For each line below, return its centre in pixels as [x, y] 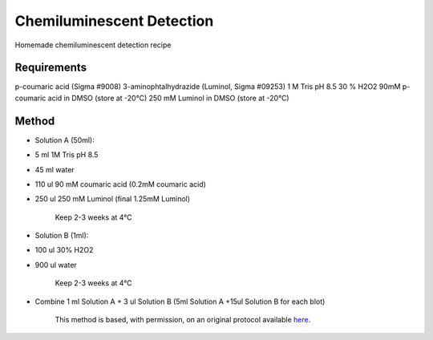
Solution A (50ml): [65, 140]
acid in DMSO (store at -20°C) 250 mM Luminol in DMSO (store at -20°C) [168, 98]
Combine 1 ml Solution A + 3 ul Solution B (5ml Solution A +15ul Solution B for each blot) [180, 302]
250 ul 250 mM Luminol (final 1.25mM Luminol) [113, 199]
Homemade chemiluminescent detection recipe [93, 45]
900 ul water [56, 265]
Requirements [51, 68]
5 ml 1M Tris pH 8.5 [67, 155]
